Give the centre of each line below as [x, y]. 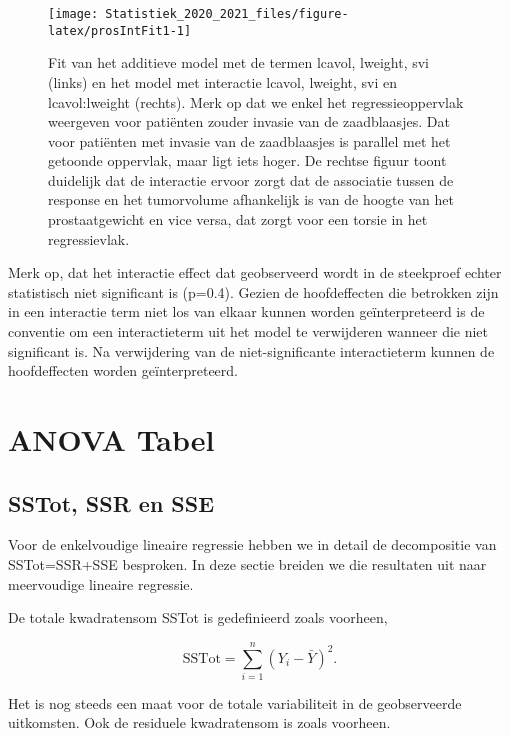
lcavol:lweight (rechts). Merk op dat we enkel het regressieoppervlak [256, 101]
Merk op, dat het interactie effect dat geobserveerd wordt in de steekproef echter [255, 272]
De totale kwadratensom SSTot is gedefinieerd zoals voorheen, [198, 617]
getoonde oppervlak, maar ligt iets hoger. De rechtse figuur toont [247, 160]
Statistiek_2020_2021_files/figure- [227, 14]
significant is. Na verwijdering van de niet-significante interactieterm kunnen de [251, 350]
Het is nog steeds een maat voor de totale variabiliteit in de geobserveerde [235, 702]
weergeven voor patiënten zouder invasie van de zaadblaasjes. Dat [249, 121]
